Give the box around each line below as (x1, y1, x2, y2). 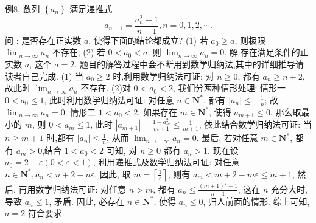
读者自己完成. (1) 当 (5, 69, 84, 82)
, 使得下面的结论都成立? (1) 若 (88, 33, 208, 46)
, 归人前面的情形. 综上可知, (203, 194, 310, 207)
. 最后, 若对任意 (196, 131, 258, 144)
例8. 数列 (5, 2, 40, 15)
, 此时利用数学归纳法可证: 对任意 (44, 93, 174, 106)
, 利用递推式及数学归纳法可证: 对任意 (93, 156, 240, 168)
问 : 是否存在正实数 (5, 33, 82, 46)
